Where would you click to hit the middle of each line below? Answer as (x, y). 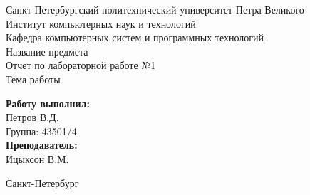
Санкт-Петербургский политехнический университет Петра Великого (155, 9)
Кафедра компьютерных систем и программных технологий (135, 37)
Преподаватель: (42, 145)
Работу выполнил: (48, 103)
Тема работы (33, 79)
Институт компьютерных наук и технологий (101, 23)
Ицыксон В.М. (37, 158)
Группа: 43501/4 (41, 131)
